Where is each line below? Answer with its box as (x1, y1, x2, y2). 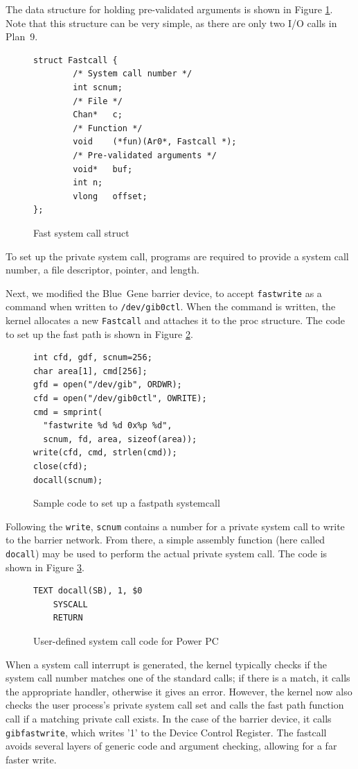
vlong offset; (73, 191, 147, 201)
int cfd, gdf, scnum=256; (33, 353, 152, 363)
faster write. (6, 752, 57, 766)
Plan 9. (6, 29, 38, 44)
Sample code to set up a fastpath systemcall (33, 496, 220, 510)
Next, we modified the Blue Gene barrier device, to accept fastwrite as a (6, 285, 322, 300)
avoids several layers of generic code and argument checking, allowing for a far (6, 738, 337, 753)
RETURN (53, 613, 83, 623)
